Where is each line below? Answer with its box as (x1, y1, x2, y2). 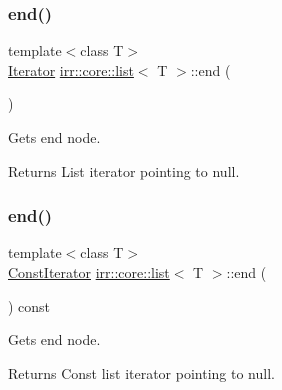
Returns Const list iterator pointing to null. (8, 362, 275, 383)
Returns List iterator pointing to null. (8, 160, 240, 181)
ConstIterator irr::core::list (8, 262, 170, 282)
